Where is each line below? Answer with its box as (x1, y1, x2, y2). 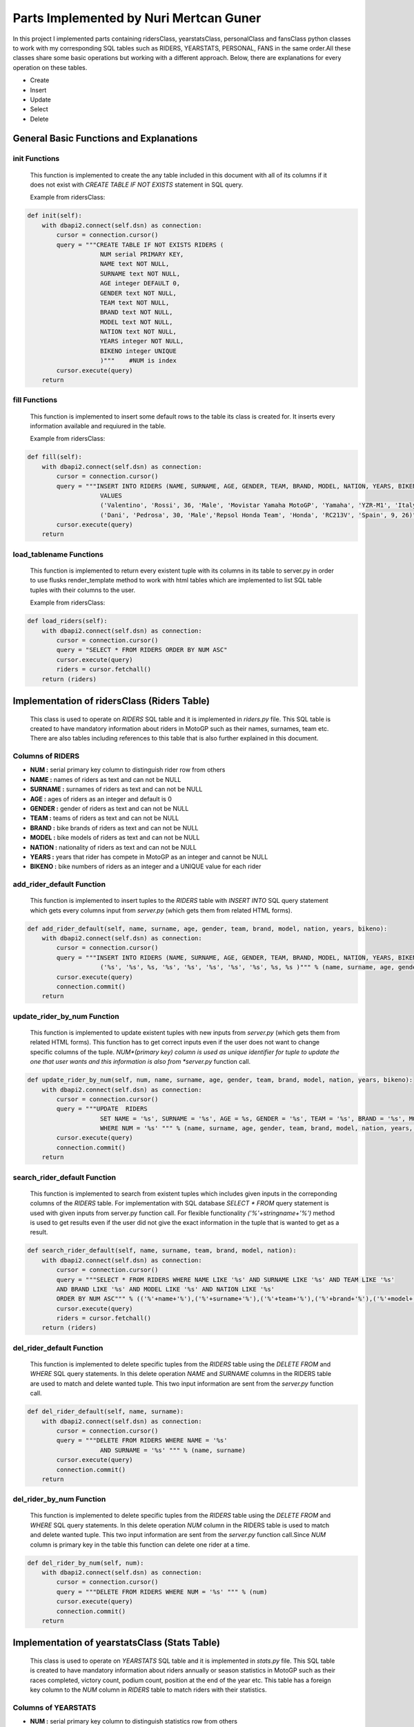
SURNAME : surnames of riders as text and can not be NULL (30, 785, 203, 794)
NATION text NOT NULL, (100, 328, 177, 336)
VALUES (100, 491, 122, 499)
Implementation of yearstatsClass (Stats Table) (12, 1637, 221, 1649)
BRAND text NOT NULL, (100, 308, 173, 316)
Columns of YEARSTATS (12, 1703, 97, 1712)
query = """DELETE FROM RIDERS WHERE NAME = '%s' (56, 1437, 228, 1444)
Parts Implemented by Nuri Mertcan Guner (12, 10, 262, 26)
